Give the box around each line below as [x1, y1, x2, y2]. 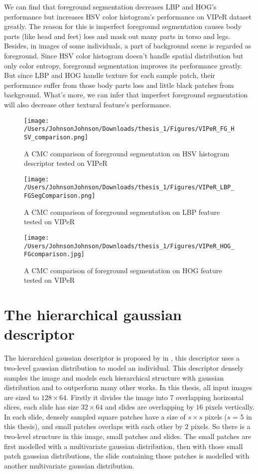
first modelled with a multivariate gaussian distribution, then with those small [4, 441, 243, 451]
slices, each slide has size [4, 402, 79, 412]
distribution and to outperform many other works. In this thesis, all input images [4, 382, 253, 393]
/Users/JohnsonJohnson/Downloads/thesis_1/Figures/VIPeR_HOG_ [24, 242, 235, 250]
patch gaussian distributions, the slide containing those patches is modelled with [4, 451, 250, 461]
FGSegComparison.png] [24, 192, 96, 199]
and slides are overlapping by [105, 402, 194, 412]
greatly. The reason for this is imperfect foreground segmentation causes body [4, 21, 242, 31]
